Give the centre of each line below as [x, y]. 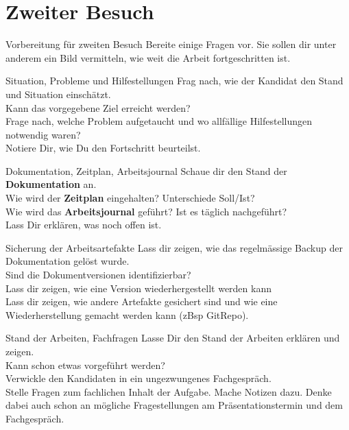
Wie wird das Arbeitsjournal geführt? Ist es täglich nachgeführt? [146, 211]
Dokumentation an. [51, 184]
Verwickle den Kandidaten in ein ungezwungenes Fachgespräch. [139, 378]
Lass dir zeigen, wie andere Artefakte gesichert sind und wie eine [142, 301]
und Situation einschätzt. [58, 94]
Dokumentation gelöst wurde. [68, 261]
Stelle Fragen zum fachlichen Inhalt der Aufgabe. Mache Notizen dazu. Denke [169, 391]
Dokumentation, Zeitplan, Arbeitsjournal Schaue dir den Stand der [146, 170]
